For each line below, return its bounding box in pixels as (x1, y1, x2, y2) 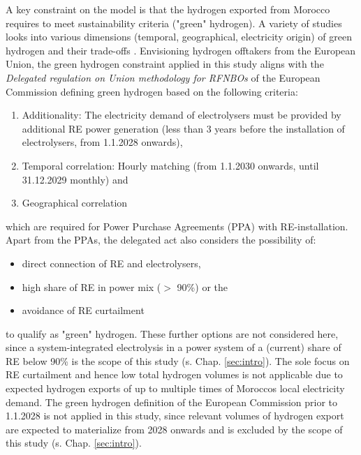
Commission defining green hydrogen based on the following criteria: (6, 84, 298, 98)
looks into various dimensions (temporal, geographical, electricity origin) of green (6, 29, 353, 44)
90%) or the (177, 279, 228, 294)
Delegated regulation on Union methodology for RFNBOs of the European (6, 70, 321, 84)
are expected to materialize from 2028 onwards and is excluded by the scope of (6, 422, 343, 436)
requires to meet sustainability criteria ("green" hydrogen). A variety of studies (6, 15, 342, 30)
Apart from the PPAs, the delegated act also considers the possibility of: (6, 232, 316, 247)
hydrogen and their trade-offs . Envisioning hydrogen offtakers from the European (6, 43, 356, 57)
